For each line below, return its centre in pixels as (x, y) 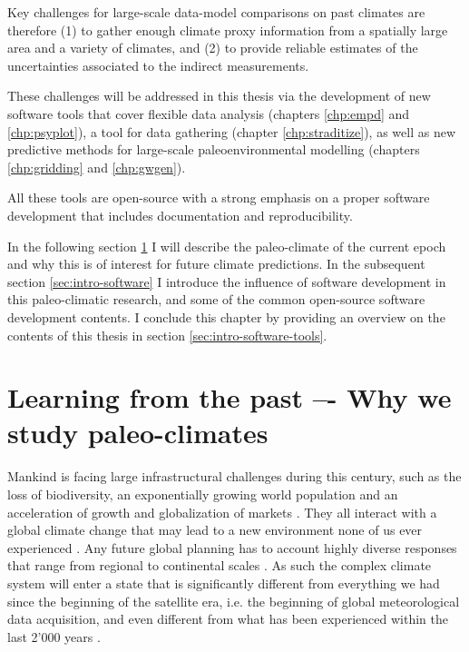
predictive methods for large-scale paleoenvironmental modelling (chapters (214, 149)
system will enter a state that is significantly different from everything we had (224, 583)
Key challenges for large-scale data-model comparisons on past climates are (216, 12)
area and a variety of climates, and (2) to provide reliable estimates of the (213, 48)
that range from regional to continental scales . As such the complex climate (220, 565)
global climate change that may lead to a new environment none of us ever (215, 530)
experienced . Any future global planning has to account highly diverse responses (232, 547)
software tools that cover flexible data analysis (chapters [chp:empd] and (209, 113)
